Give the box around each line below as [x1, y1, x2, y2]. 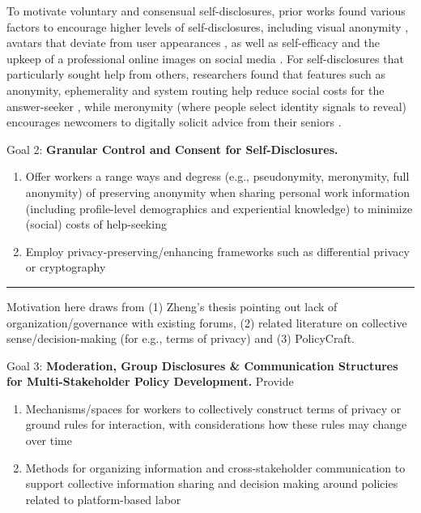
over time [25, 432, 72, 449]
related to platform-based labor [25, 490, 181, 507]
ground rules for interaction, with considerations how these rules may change [25, 416, 407, 433]
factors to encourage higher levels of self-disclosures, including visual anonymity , [6, 18, 409, 35]
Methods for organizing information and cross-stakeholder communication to [25, 459, 406, 476]
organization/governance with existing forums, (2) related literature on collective [6, 314, 407, 331]
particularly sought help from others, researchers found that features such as [6, 66, 385, 83]
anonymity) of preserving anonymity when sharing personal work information [25, 183, 410, 200]
